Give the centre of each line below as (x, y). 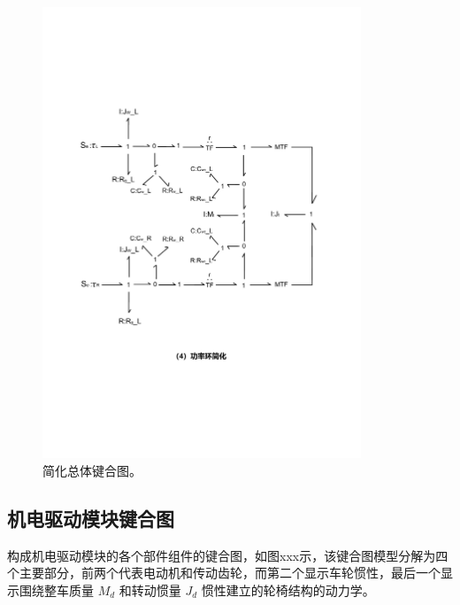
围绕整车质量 (56, 589)
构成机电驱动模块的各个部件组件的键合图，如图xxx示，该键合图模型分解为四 (228, 555)
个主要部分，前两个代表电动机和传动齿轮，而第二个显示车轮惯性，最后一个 (224, 573)
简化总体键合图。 (92, 470)
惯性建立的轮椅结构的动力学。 (288, 589)
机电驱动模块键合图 (91, 518)
